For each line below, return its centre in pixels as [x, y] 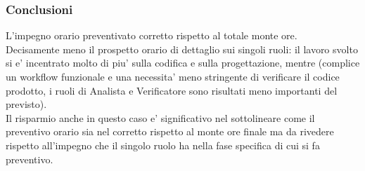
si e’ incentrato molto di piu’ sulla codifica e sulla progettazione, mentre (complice [183, 63]
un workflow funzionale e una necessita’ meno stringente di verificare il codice [173, 76]
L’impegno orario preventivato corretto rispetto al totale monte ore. [152, 35]
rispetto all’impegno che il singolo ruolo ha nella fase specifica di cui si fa [163, 145]
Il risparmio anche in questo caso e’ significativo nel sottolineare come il [160, 117]
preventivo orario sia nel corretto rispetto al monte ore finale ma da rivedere [170, 131]
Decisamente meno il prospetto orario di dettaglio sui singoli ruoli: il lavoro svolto [182, 49]
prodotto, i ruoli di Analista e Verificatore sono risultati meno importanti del [172, 90]
